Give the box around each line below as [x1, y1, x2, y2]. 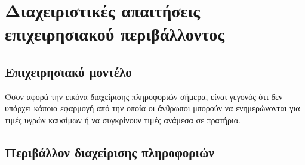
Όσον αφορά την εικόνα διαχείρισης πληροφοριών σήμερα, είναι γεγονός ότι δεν [5, 90, 283, 102]
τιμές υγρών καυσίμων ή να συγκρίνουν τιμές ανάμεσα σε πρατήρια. [5, 113, 241, 126]
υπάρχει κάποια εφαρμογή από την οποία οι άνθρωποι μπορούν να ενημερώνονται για [5, 102, 300, 114]
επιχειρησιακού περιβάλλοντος [5, 21, 225, 46]
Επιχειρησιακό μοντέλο [5, 62, 132, 80]
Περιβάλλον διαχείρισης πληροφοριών [5, 142, 214, 161]
